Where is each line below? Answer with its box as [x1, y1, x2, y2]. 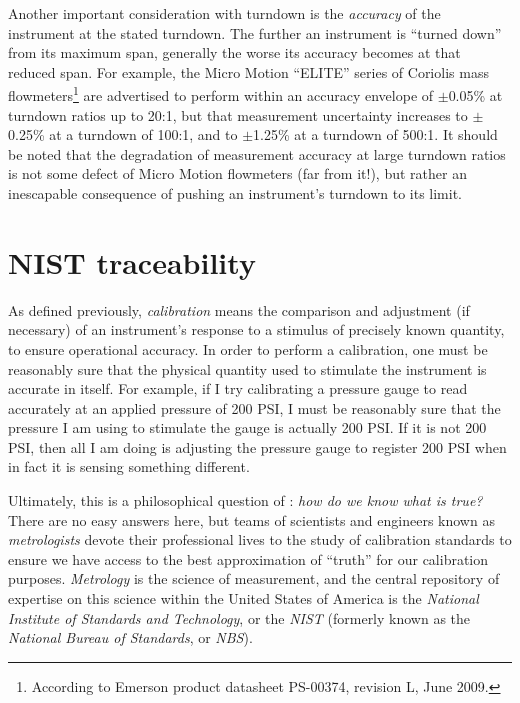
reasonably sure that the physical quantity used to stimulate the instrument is [8, 358, 487, 379]
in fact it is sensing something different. [8, 456, 250, 477]
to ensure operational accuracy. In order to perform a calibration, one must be [8, 338, 488, 359]
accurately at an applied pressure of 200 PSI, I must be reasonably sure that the [8, 397, 501, 418]
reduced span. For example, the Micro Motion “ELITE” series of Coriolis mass [8, 61, 489, 82]
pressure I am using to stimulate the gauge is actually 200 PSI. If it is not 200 [8, 417, 487, 438]
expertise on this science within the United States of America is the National [8, 588, 479, 609]
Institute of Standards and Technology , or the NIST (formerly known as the [8, 607, 471, 628]
